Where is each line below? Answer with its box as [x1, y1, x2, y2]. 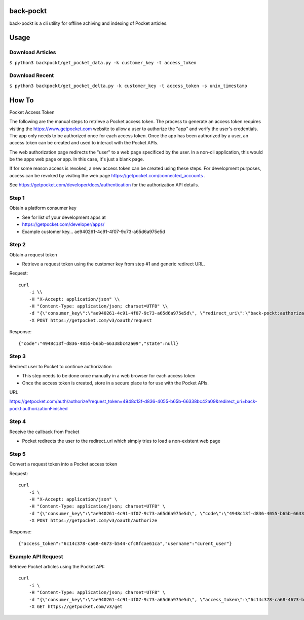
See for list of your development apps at [22, 214, 106, 220]
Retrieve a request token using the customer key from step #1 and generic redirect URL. [22, 261, 205, 267]
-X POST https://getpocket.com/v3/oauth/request [28, 317, 152, 323]
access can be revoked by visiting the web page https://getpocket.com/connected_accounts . [9, 172, 206, 178]
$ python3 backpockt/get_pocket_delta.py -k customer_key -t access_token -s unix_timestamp [9, 83, 248, 89]
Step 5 [9, 450, 26, 457]
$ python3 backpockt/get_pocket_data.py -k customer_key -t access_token [9, 60, 197, 65]
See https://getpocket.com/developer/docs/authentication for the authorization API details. [9, 182, 200, 188]
